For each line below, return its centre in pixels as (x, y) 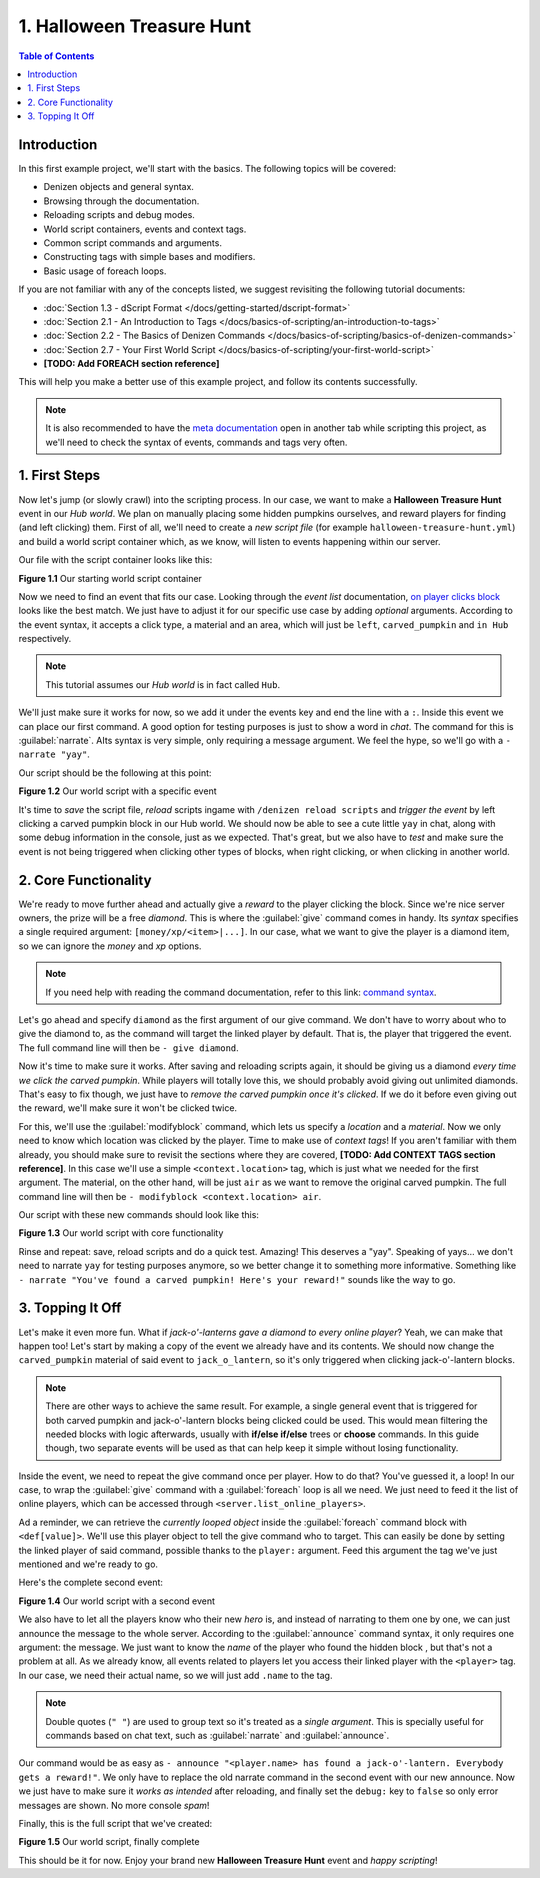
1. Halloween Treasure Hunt (135, 26)
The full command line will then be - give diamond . (128, 1047)
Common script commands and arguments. (132, 242)
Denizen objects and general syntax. (119, 187)
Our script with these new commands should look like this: (139, 1215)
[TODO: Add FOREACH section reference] (131, 364)
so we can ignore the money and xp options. (110, 946)
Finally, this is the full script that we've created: (115, 1823)
